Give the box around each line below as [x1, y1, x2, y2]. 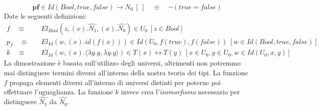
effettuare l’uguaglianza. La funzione [4, 87, 113, 97]
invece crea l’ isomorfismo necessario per [121, 87, 240, 97]
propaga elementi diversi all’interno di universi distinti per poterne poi [9, 77, 221, 87]
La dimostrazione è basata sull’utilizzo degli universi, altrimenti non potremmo [4, 58, 241, 68]
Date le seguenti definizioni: [4, 11, 87, 21]
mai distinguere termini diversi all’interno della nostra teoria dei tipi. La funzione [4, 67, 248, 78]
